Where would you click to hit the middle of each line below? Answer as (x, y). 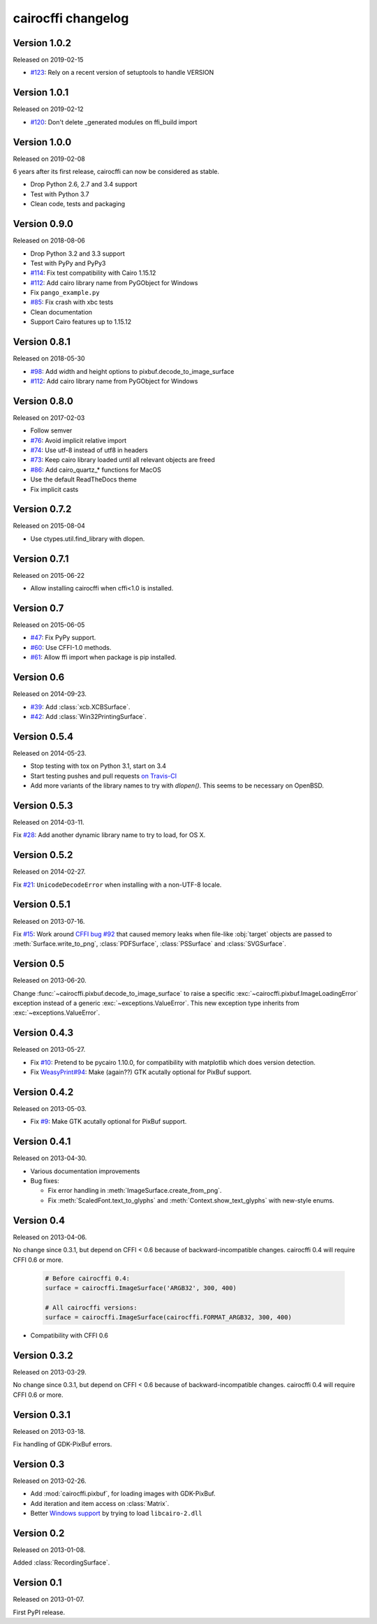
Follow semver (51, 430)
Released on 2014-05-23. (50, 753)
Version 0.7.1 (41, 559)
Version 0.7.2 (42, 509)
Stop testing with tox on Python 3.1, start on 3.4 (98, 766)
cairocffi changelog (71, 18)
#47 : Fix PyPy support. (63, 638)
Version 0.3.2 (43, 1355)
